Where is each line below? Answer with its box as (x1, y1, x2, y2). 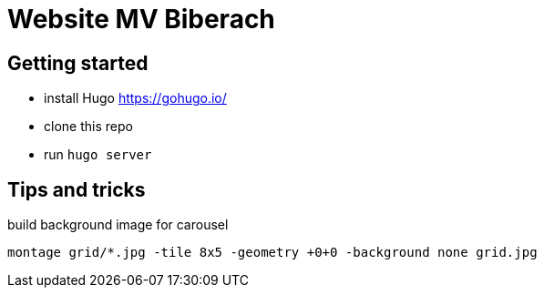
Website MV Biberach (7, 4, 275, 35)
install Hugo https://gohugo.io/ (44, 90, 227, 107)
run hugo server (44, 147, 152, 163)
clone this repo (44, 118, 133, 135)
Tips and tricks (7, 178, 146, 201)
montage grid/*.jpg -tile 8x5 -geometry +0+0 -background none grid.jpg (7, 245, 538, 260)
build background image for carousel (7, 217, 229, 233)
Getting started (7, 51, 149, 75)
